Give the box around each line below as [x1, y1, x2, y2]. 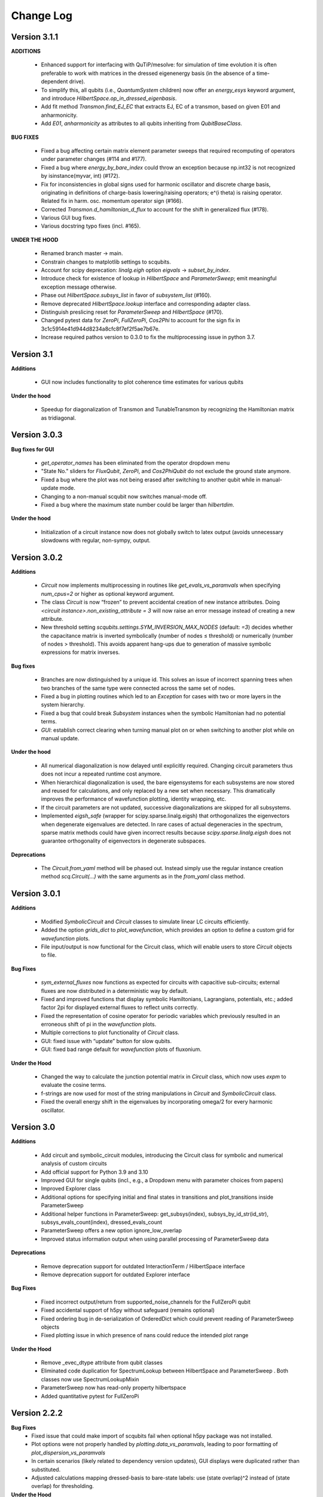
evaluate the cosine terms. [41, 1081, 106, 1089]
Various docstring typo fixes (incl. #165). [41, 222, 141, 230]
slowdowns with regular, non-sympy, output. [41, 537, 151, 544]
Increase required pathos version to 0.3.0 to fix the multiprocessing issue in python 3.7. [41, 334, 255, 341]
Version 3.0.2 [11, 552, 63, 562]
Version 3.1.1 [11, 32, 59, 42]
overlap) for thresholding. [31, 1483, 94, 1490]
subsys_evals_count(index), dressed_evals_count [41, 1219, 163, 1226]
